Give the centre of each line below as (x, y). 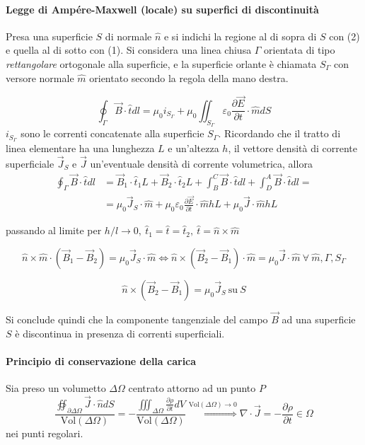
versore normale (40, 77)
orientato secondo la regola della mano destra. (189, 77)
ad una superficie (319, 319)
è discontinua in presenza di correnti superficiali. (120, 333)
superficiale (30, 163)
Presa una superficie (49, 36)
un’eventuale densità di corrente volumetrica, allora (201, 163)
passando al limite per (54, 230)
